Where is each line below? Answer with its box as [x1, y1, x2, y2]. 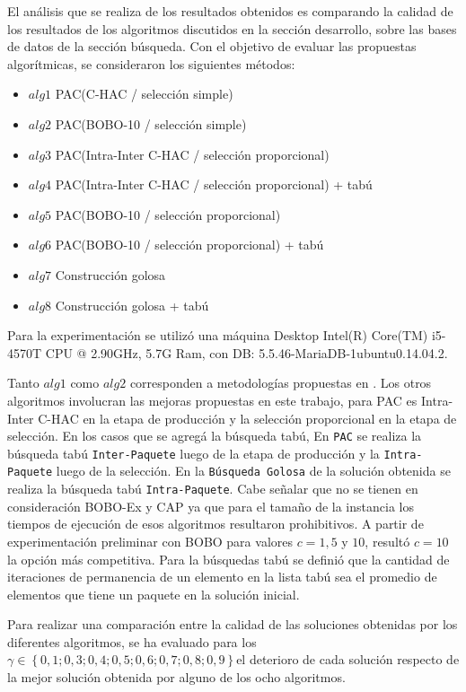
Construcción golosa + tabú [55, 295, 209, 314]
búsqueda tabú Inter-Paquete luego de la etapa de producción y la [7, 443, 380, 462]
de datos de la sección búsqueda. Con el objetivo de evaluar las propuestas [7, 37, 417, 56]
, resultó [365, 531, 410, 550]
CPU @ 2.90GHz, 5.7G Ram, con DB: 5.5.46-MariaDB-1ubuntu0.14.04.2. [45, 343, 448, 362]
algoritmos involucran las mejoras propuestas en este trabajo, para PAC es [7, 390, 418, 409]
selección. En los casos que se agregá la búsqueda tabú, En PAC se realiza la [7, 426, 422, 445]
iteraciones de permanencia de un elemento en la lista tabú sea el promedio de [7, 567, 437, 586]
